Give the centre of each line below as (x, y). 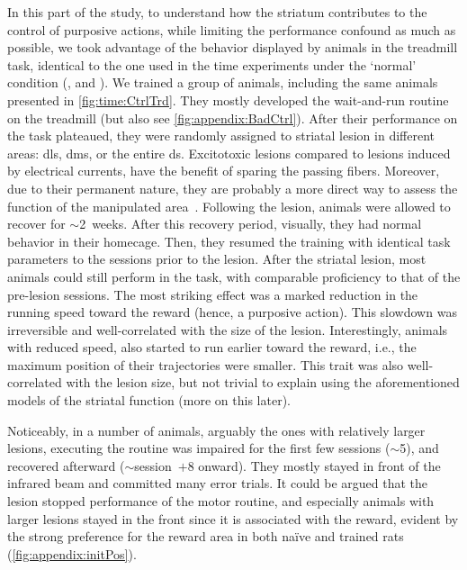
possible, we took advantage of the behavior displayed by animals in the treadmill (233, 47)
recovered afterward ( (66, 465)
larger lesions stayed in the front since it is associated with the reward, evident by (233, 518)
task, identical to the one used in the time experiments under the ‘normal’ (212, 64)
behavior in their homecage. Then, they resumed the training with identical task (229, 241)
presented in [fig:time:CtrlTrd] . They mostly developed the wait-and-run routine (228, 100)
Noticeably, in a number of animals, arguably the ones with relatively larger (216, 430)
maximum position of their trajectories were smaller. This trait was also (206, 364)
